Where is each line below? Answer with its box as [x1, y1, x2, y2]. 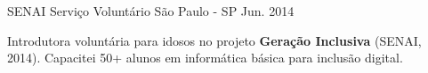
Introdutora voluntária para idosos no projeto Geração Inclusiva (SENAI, [7, 31, 422, 49]
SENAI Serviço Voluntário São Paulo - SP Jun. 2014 [7, 2, 295, 19]
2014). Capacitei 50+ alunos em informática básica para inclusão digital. [7, 48, 403, 67]
